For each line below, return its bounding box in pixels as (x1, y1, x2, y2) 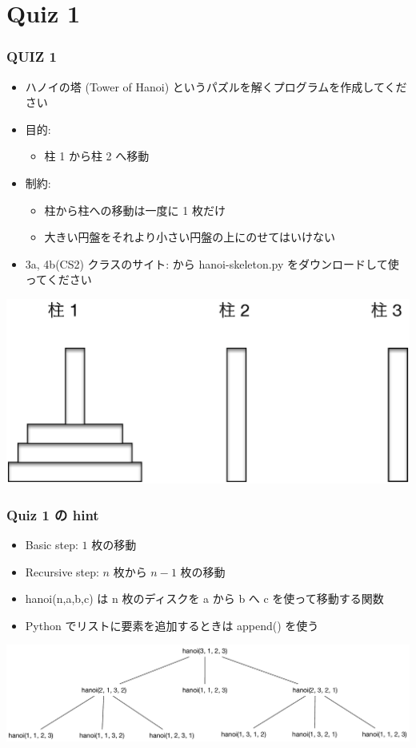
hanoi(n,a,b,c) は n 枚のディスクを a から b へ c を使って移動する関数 (25, 590, 384, 607)
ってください (25, 271, 92, 288)
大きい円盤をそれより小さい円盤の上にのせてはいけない (44, 228, 336, 245)
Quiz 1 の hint (6, 504, 99, 524)
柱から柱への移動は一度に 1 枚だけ (44, 201, 226, 218)
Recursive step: (25, 563, 99, 580)
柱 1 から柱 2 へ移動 (44, 148, 150, 164)
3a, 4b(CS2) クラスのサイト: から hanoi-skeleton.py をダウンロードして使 (25, 255, 399, 272)
